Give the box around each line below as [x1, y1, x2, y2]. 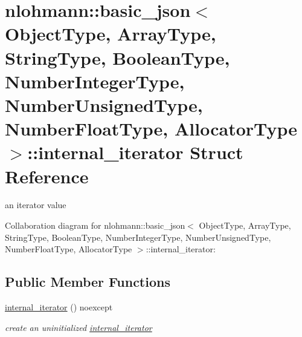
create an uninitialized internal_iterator [5, 321, 152, 333]
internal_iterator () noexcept [5, 301, 113, 313]
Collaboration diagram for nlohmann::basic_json [5, 219, 185, 232]
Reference [5, 163, 89, 188]
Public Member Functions [5, 272, 170, 291]
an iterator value [5, 198, 66, 211]
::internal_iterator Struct [27, 140, 243, 165]
